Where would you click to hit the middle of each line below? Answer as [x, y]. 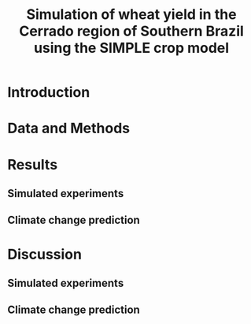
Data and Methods [69, 128]
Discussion [44, 254]
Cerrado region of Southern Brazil [131, 31]
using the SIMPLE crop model [131, 48]
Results [33, 164]
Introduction [49, 93]
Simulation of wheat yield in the [131, 15]
